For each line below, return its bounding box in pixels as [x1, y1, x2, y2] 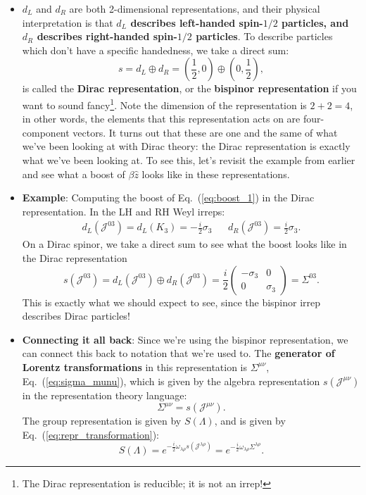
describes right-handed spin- [37, 29, 177, 44]
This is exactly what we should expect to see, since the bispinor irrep [22, 294, 321, 309]
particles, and [282, 15, 349, 30]
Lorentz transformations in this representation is [22, 359, 248, 374]
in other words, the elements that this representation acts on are [22, 111, 301, 126]
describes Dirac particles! [22, 308, 130, 323]
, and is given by [214, 413, 286, 428]
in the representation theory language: [22, 387, 187, 402]
